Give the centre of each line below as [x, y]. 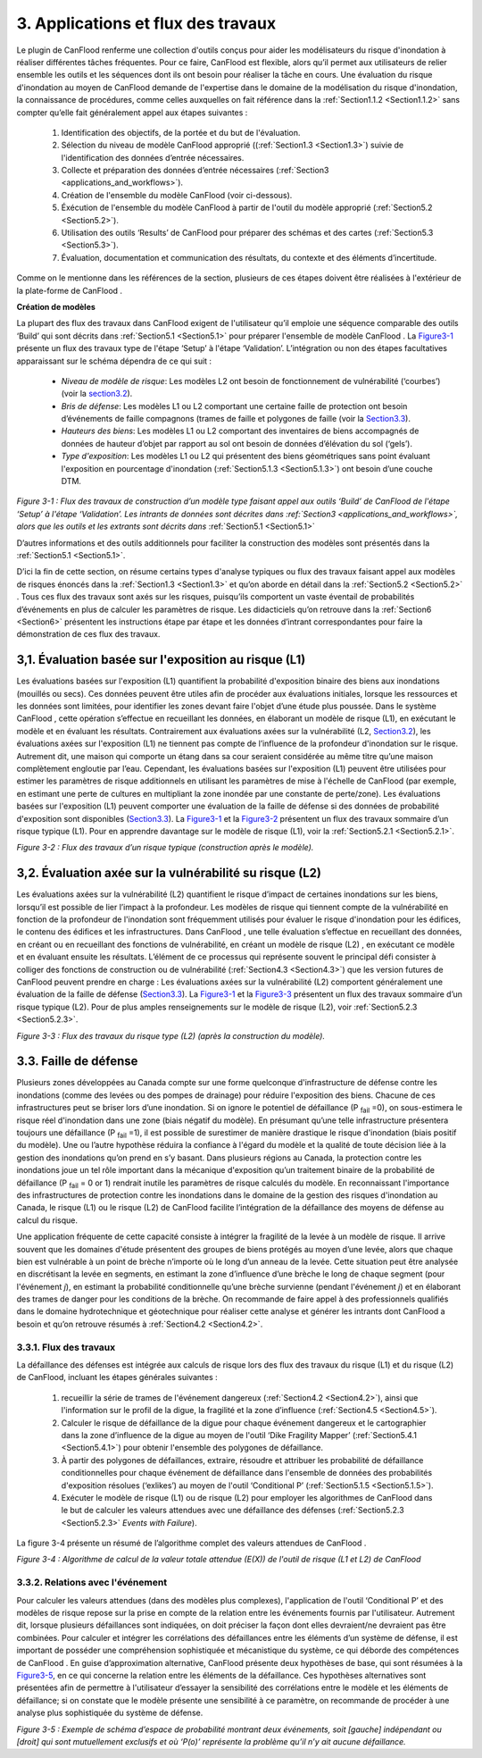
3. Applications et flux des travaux [146, 23]
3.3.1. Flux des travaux [66, 1347]
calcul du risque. [47, 1220]
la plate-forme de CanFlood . [70, 290]
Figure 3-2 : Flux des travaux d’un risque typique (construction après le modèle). [165, 848]
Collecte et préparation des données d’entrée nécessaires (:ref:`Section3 [195, 171]
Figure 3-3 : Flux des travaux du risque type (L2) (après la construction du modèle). [171, 1035]
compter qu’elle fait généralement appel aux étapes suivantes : [132, 113]
